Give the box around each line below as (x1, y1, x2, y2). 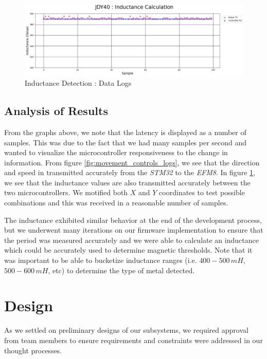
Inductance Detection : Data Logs (25, 78, 132, 88)
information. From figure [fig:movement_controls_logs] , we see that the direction (4, 157, 260, 167)
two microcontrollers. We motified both (4, 187, 128, 198)
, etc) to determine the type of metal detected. (48, 264, 195, 275)
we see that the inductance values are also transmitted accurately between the (4, 177, 251, 187)
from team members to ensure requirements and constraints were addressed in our (4, 334, 263, 345)
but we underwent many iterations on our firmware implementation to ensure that (4, 224, 263, 235)
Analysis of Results (4, 103, 108, 119)
